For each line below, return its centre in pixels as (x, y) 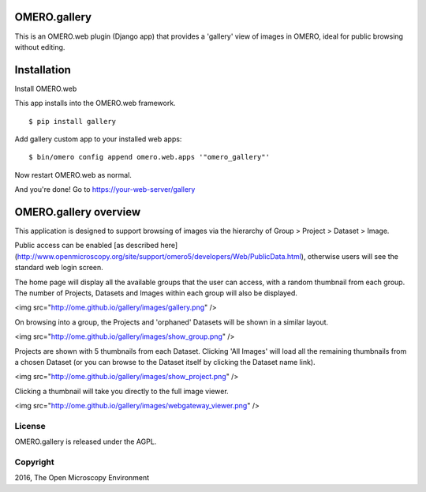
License (30, 426)
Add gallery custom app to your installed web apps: (98, 139)
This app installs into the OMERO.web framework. (95, 103)
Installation (43, 70)
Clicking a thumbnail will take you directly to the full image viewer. (121, 391)
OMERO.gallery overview (78, 212)
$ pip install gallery (73, 121)
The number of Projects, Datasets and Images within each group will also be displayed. (156, 293)
